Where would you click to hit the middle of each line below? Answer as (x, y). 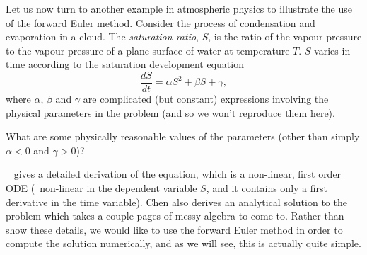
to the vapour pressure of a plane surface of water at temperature (148, 50)
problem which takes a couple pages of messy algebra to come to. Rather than (175, 216)
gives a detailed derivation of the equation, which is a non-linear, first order (177, 174)
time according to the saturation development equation (125, 64)
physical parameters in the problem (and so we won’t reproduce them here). (170, 112)
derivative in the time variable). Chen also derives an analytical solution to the (176, 202)
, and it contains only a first (267, 188)
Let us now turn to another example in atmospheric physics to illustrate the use (179, 8)
